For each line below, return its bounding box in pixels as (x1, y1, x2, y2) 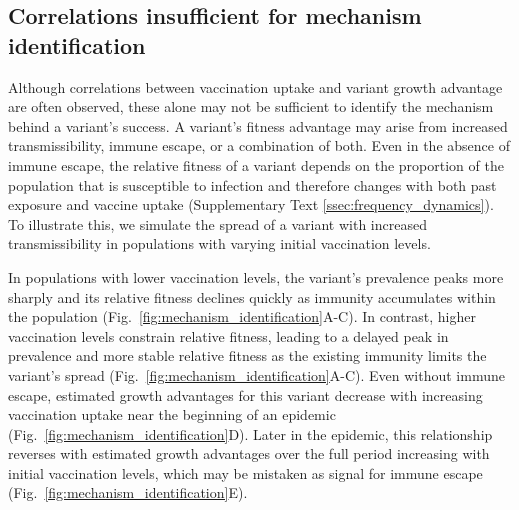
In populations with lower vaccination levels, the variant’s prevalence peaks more (8, 266, 504, 287)
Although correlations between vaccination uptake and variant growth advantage (8, 76, 503, 97)
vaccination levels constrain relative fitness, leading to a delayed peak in (8, 325, 449, 346)
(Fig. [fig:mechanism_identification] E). (8, 482, 248, 503)
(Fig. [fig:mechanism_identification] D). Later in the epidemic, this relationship (8, 423, 493, 444)
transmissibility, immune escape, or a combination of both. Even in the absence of (8, 135, 510, 156)
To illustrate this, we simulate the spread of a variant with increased (8, 213, 427, 234)
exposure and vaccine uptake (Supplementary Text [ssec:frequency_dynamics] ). (8, 194, 494, 215)
